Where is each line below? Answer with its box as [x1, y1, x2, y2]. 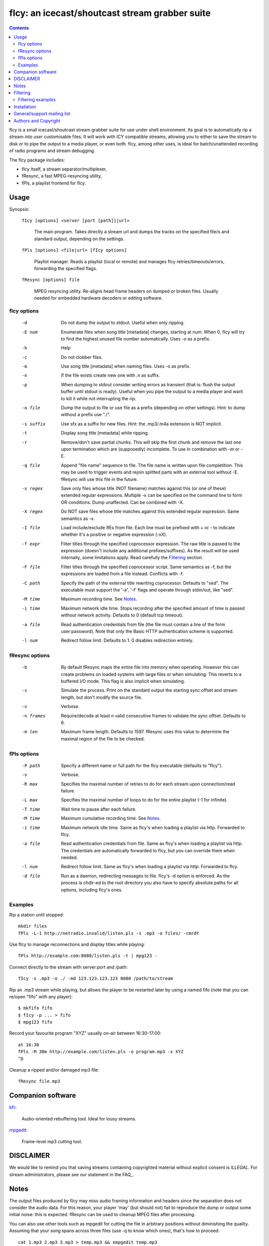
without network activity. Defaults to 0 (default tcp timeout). [61, 612, 184, 618]
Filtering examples [18, 97, 56, 103]
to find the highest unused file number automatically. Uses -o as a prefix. [61, 335, 211, 341]
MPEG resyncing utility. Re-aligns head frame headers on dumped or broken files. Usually [34, 288, 219, 294]
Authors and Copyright [13, 118, 61, 124]
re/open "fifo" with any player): [9, 993, 73, 999]
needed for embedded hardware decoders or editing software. [34, 295, 163, 301]
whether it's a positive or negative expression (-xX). [61, 531, 167, 538]
